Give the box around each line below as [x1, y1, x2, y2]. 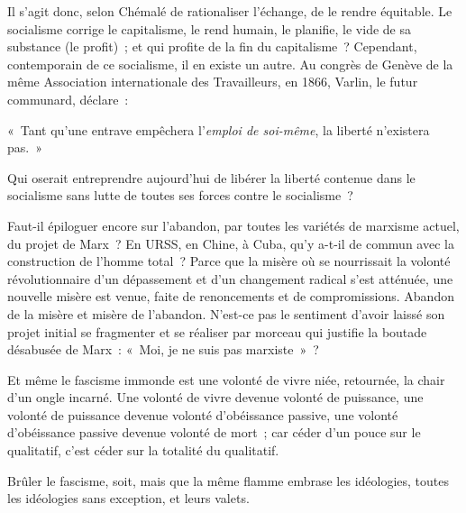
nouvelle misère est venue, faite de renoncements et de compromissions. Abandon [7, 287, 454, 306]
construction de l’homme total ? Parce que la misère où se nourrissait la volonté [7, 252, 451, 270]
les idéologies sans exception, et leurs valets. [7, 489, 250, 508]
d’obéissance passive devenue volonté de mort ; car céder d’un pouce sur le [7, 423, 421, 442]
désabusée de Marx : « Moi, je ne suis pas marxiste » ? [7, 340, 319, 359]
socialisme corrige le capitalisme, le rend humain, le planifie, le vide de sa [7, 19, 411, 38]
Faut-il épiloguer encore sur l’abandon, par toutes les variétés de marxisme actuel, [7, 215, 460, 234]
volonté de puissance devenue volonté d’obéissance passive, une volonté [7, 405, 398, 424]
